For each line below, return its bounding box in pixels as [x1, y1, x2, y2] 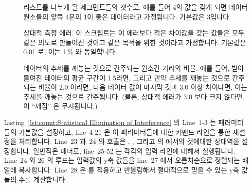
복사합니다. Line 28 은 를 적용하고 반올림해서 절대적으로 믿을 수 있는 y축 [18, 164, 239, 174]
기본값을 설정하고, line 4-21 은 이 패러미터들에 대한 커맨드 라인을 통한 [18, 126, 231, 137]
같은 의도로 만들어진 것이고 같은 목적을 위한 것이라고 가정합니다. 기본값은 [23, 37, 247, 47]
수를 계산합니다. [18, 174, 67, 184]
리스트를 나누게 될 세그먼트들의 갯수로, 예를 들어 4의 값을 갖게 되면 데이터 [23, 2, 248, 12]
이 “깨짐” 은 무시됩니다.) [23, 101, 98, 111]
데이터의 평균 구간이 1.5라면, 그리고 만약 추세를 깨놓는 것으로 [44, 72, 230, 82]
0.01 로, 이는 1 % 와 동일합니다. [23, 47, 117, 57]
